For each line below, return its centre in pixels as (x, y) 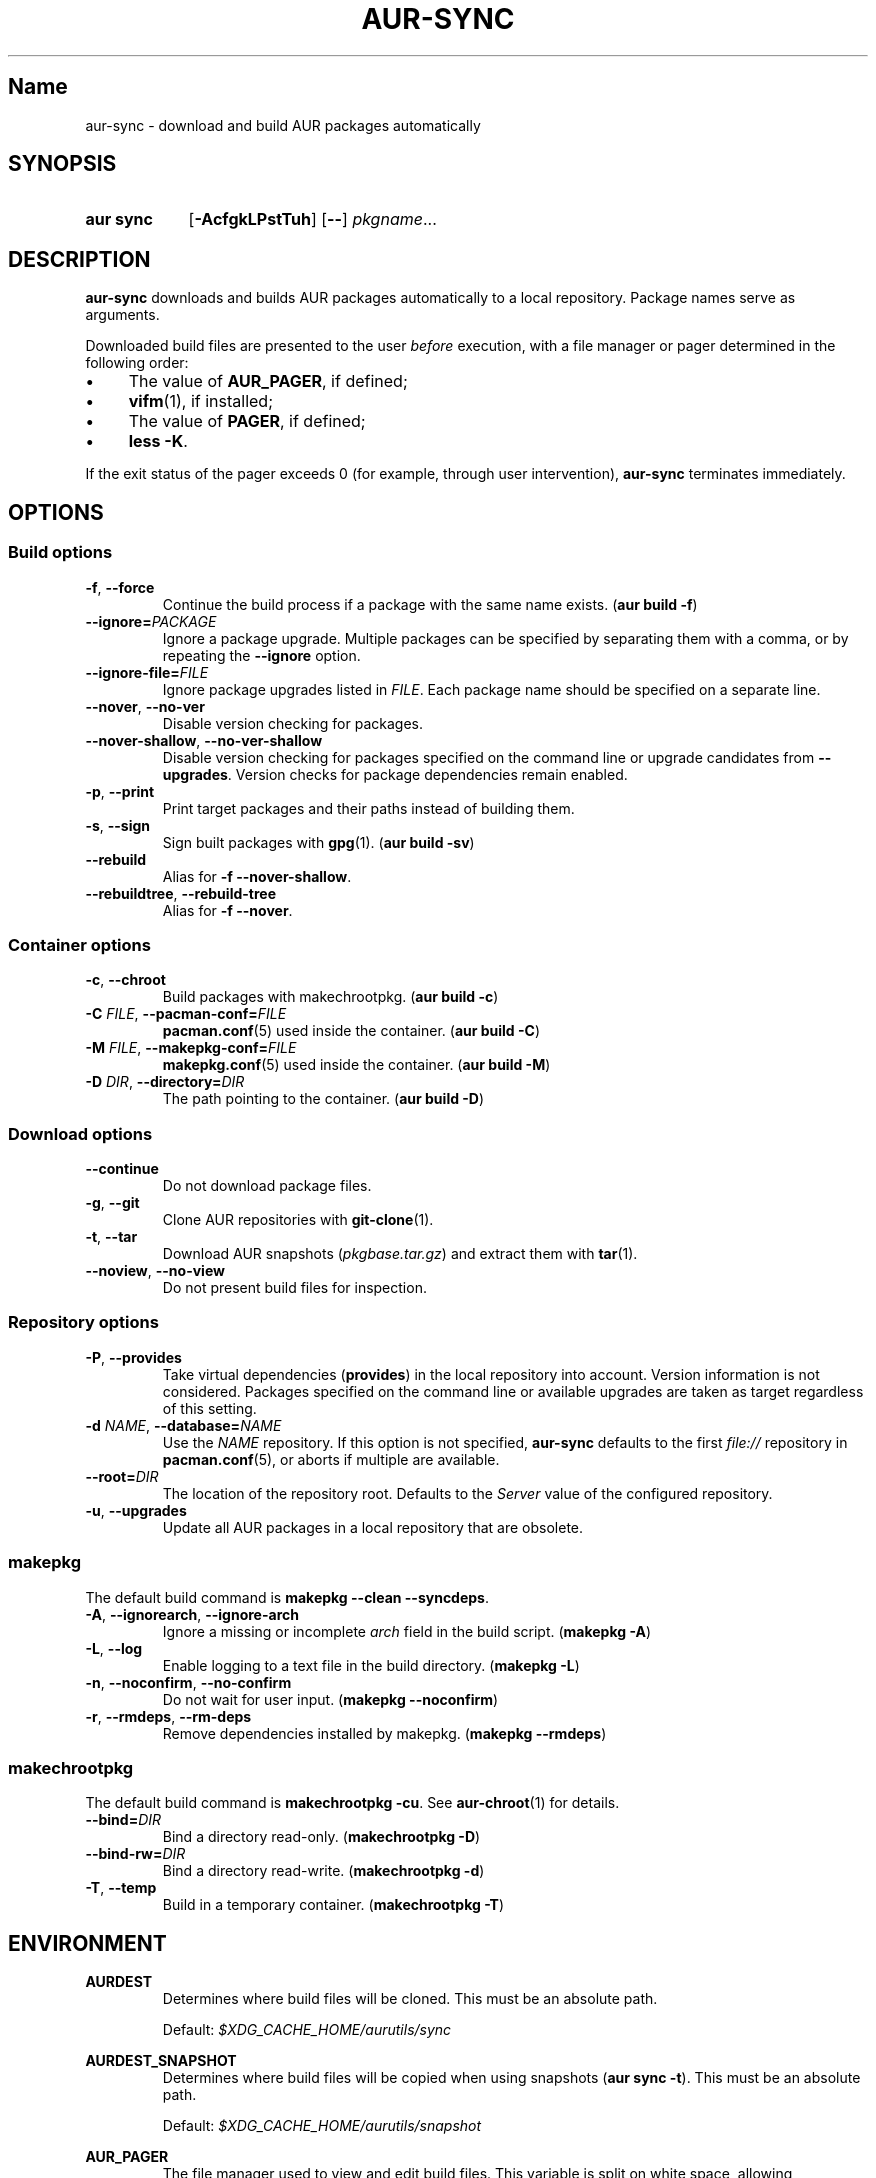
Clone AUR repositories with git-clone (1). (298, 1219)
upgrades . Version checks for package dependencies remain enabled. (395, 774)
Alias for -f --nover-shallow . (257, 876)
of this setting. (209, 1408)
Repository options (83, 1322)
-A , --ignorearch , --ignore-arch (192, 1614)
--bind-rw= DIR (135, 1854)
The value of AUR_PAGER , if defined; (268, 381)
